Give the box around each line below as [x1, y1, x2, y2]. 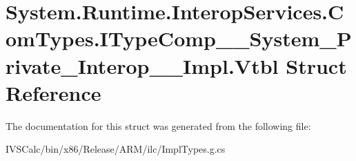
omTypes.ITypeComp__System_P [6, 24, 352, 53]
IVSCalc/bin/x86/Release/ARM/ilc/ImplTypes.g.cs [6, 142, 226, 156]
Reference [6, 78, 101, 106]
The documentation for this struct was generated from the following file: [6, 118, 311, 133]
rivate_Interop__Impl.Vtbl [6, 51, 279, 79]
